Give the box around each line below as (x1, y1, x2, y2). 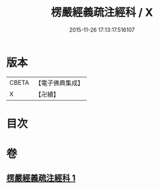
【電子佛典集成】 (35, 79, 84, 87)
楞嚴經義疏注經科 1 (6, 173, 76, 184)
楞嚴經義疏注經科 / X (50, 5, 154, 20)
